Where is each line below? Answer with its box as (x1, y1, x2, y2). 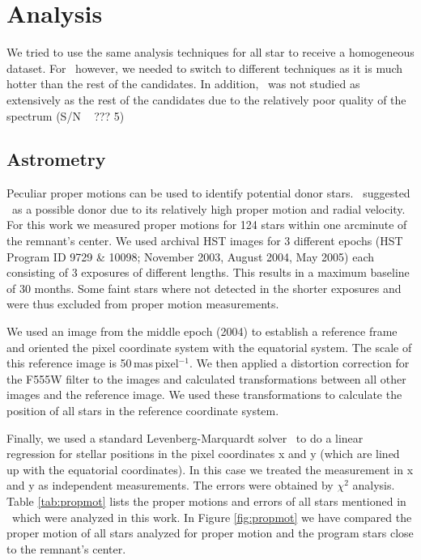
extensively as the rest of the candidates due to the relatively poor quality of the (6, 91, 406, 108)
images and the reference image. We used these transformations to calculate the (6, 386, 402, 403)
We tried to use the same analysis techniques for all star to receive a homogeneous (6, 44, 415, 61)
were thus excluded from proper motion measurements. (6, 295, 279, 312)
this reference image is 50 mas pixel (6, 354, 179, 371)
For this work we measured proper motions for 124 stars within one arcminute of (6, 216, 407, 233)
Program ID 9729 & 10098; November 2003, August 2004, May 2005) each (6, 248, 374, 265)
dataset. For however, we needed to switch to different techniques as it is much (6, 59, 403, 76)
